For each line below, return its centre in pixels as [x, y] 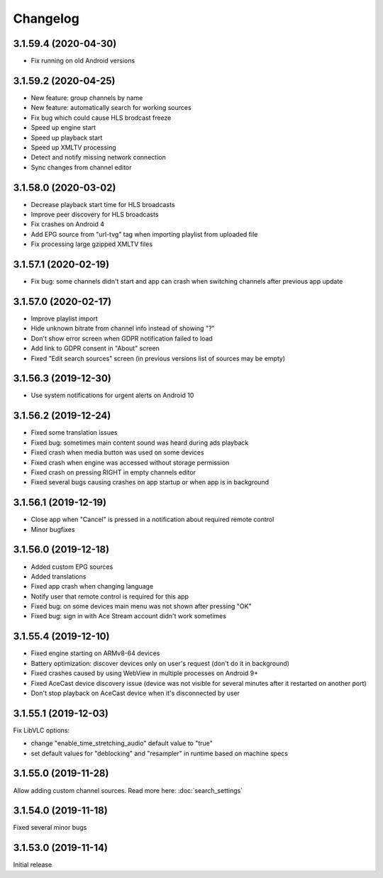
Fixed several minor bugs [50, 828]
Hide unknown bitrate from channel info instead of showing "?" [123, 328]
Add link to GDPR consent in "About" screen [95, 348]
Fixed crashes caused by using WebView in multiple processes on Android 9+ [145, 673]
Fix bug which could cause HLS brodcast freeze [101, 118]
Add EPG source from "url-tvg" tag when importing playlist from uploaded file [144, 234]
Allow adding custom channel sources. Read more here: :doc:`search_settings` [128, 790]
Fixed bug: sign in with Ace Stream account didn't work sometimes [129, 616]
